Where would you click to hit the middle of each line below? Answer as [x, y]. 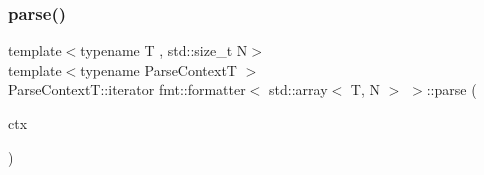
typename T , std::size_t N [164, 50]
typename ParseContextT [158, 69]
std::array [298, 89]
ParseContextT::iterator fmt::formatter [127, 89]
